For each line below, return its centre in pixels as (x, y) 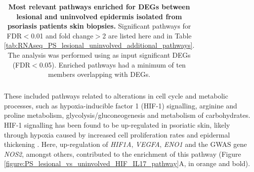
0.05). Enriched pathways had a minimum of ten (112, 64)
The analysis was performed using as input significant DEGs (99, 54)
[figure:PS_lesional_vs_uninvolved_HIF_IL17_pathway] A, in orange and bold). (127, 163)
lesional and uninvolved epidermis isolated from (99, 16)
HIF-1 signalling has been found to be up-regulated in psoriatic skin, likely (117, 125)
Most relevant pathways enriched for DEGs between (99, 6)
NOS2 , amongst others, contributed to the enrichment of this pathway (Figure (123, 154)
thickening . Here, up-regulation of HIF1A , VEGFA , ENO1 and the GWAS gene (126, 144)
